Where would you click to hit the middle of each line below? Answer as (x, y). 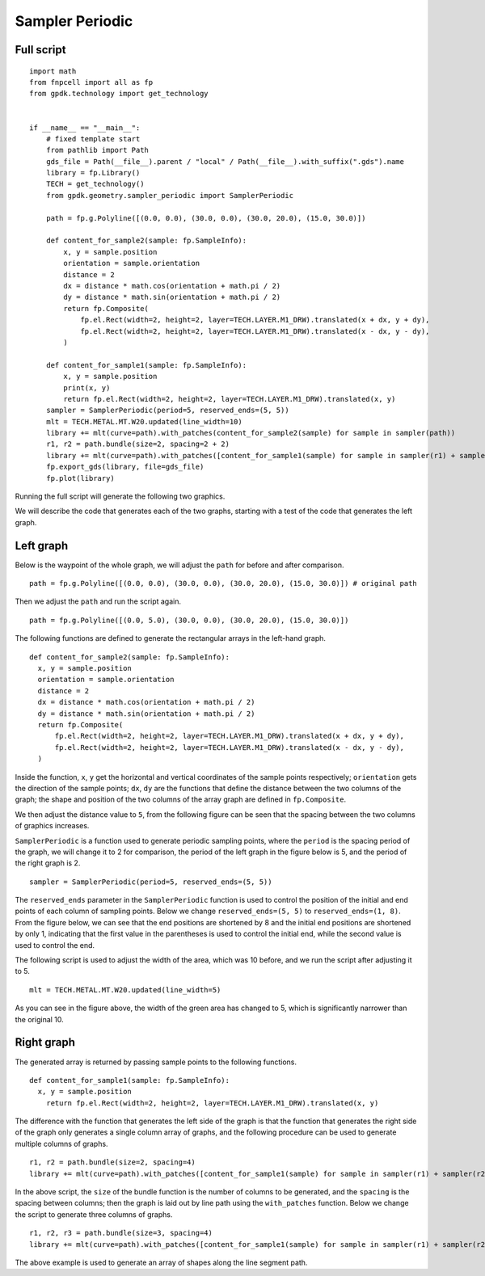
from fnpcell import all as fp (91, 82)
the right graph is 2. (48, 863)
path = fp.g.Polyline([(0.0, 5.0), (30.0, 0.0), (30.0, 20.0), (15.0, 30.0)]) (189, 620)
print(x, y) (87, 387)
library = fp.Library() (93, 173)
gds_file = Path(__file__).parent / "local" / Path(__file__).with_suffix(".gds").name (225, 161)
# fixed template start (93, 139)
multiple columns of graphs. (61, 1143)
